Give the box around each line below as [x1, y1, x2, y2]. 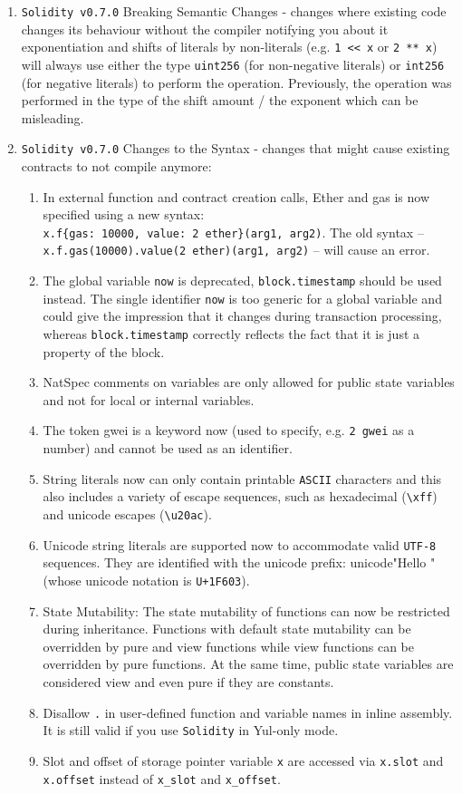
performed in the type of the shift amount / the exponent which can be [21, 91, 419, 110]
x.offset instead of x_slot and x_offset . [43, 769, 281, 788]
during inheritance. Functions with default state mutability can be [43, 619, 411, 638]
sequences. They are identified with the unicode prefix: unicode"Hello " [43, 553, 436, 572]
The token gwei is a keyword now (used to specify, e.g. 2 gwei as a [43, 421, 415, 440]
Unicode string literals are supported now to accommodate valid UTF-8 [43, 535, 437, 554]
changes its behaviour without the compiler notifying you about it [21, 19, 389, 38]
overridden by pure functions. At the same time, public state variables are [43, 654, 454, 673]
